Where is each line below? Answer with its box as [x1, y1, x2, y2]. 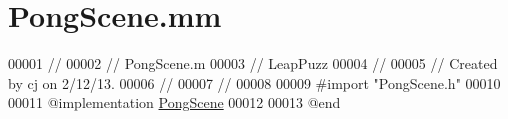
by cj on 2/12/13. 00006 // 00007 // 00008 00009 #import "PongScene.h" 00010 [8, 72, 501, 93]
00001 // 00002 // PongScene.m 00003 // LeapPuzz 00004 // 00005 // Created [8, 53, 498, 74]
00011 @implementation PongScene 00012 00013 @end [8, 92, 341, 113]
